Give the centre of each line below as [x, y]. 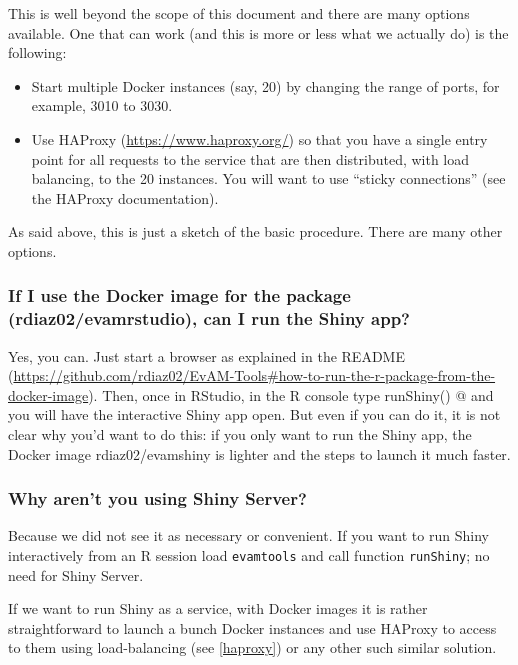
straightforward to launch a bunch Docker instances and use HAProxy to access [252, 627]
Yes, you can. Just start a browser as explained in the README [206, 355]
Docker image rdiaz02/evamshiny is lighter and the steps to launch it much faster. [259, 453]
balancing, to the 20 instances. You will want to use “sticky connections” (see [268, 178]
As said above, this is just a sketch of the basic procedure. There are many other [255, 231]
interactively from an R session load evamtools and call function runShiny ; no [249, 555]
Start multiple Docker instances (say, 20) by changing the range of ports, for [265, 85]
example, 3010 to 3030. [102, 105]
